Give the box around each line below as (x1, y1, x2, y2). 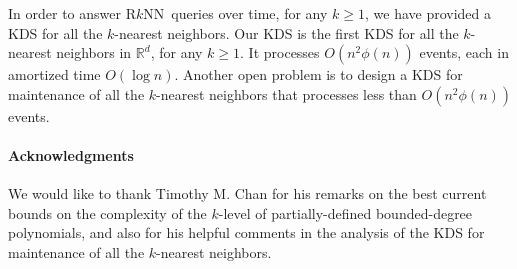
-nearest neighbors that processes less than (156, 83, 417, 104)
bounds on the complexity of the (8, 202, 207, 223)
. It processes (240, 42, 320, 63)
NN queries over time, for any (143, 3, 328, 23)
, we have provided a (364, 3, 492, 23)
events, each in (419, 42, 509, 63)
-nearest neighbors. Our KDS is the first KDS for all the (114, 22, 459, 43)
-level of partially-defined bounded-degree (218, 202, 473, 223)
